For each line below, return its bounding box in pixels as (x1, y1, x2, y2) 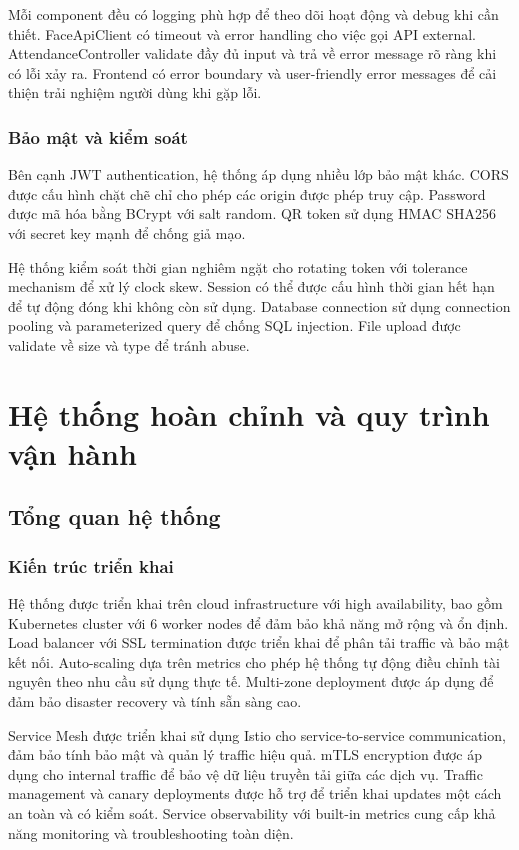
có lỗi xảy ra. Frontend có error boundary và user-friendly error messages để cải (8, 62, 497, 83)
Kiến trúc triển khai (8, 553, 174, 578)
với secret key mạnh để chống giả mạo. (8, 222, 246, 243)
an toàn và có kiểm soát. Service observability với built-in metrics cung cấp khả (8, 803, 496, 824)
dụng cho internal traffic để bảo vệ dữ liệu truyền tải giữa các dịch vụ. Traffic (8, 763, 483, 784)
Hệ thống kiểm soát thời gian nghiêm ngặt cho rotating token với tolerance (8, 256, 468, 277)
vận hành (8, 432, 137, 473)
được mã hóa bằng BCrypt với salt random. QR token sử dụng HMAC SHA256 (8, 203, 496, 224)
